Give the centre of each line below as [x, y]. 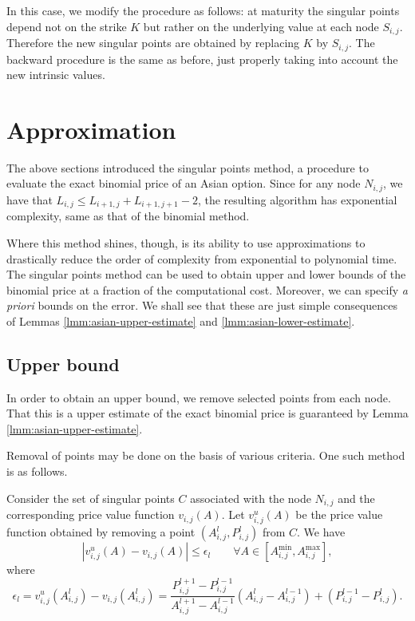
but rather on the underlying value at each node [261, 26]
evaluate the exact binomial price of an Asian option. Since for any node [184, 183]
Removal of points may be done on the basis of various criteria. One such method [206, 455]
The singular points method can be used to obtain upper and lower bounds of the [206, 274]
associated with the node [251, 498]
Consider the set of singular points [91, 498]
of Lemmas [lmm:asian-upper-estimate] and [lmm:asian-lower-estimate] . [181, 320]
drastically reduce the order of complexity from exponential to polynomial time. [202, 258]
